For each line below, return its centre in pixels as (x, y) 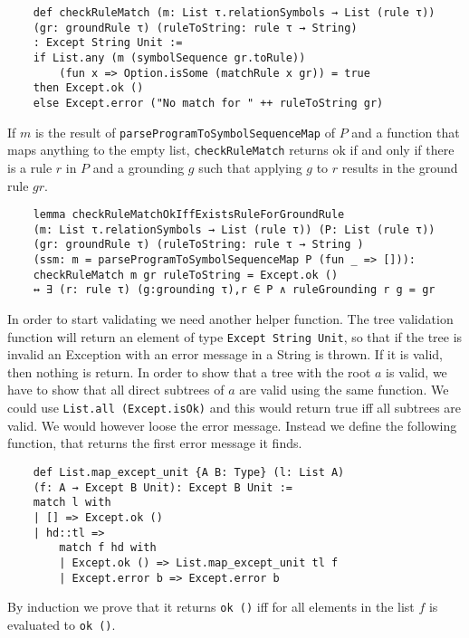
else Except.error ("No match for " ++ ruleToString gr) (208, 103)
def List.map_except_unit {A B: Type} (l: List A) (189, 472)
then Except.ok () (88, 88)
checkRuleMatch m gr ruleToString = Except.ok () (186, 275)
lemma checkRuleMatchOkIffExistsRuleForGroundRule (189, 215)
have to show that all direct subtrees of (116, 390)
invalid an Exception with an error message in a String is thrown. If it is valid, (225, 354)
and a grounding (139, 167)
